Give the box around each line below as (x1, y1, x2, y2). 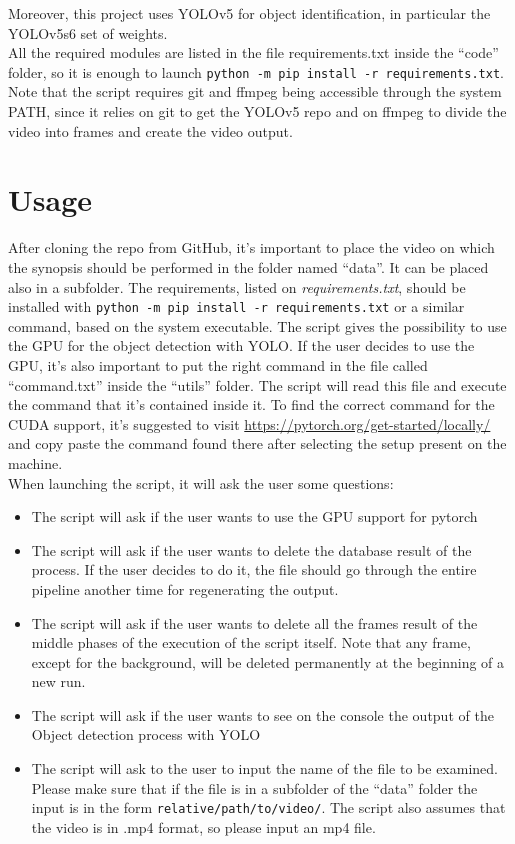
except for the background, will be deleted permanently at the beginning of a (31, 651, 505, 672)
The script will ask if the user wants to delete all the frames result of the (31, 612, 478, 633)
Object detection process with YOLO (31, 724, 261, 745)
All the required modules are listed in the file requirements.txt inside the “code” (8, 42, 499, 63)
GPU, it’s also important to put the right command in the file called (8, 354, 428, 375)
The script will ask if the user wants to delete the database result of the (31, 539, 472, 560)
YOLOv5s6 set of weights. (8, 22, 168, 43)
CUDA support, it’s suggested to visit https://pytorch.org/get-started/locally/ (8, 413, 491, 434)
